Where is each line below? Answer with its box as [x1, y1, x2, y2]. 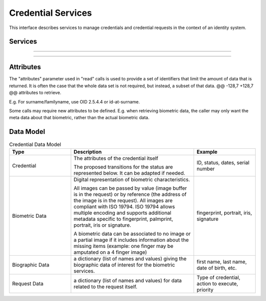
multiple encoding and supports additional [73, 209, 172, 216]
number [196, 165, 215, 172]
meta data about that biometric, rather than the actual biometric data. [9, 115, 150, 121]
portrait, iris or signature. [73, 222, 132, 229]
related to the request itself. [73, 283, 137, 290]
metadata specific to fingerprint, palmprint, [73, 215, 173, 222]
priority [196, 286, 214, 293]
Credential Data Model [9, 141, 62, 148]
